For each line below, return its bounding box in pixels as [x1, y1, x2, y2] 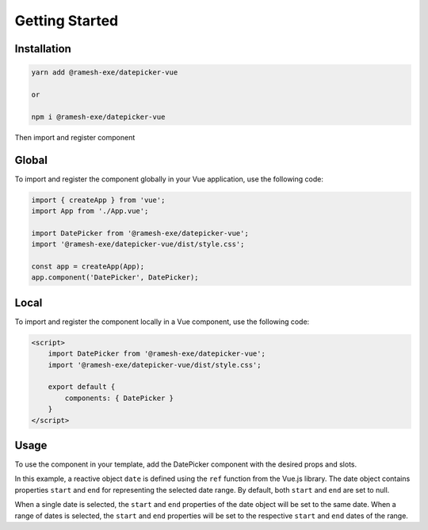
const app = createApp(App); [31, 261, 145, 271]
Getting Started [14, 12, 119, 29]
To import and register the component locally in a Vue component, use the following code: [14, 317, 310, 326]
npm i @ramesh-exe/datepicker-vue [31, 112, 166, 121]
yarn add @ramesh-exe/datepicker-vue [31, 68, 178, 77]
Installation [14, 42, 71, 55]
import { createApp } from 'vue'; [31, 195, 166, 204]
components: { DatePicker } [64, 393, 174, 402]
